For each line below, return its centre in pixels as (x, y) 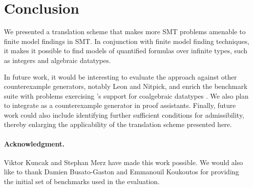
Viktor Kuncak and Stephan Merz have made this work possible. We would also (124, 162)
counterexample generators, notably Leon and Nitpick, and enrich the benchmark (126, 86)
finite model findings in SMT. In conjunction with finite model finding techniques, (127, 41)
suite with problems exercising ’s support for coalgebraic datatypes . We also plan (126, 95)
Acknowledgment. (34, 143)
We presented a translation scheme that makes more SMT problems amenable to (125, 31)
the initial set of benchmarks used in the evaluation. (82, 181)
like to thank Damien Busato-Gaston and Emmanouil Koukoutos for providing (122, 172)
